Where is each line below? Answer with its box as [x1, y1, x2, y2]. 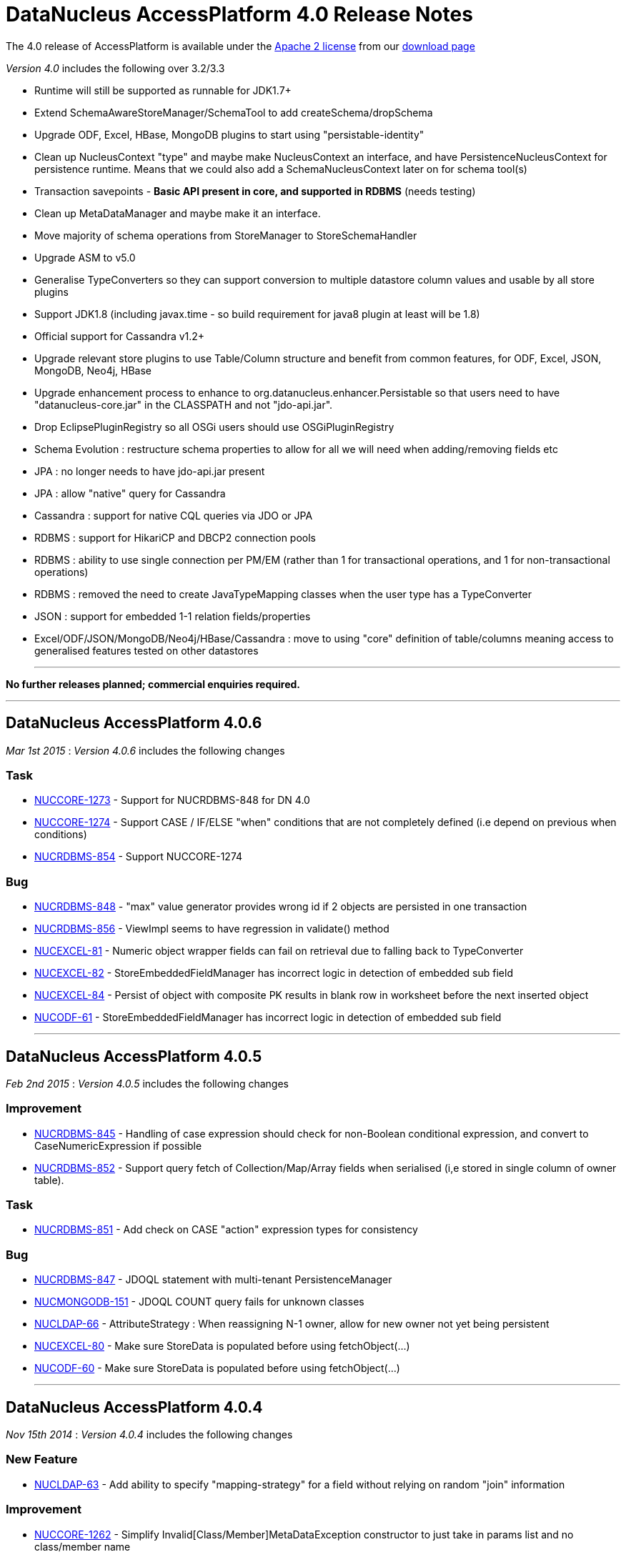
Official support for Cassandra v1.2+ [34, 329, 205, 342]
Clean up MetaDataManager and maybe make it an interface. [34, 207, 321, 219]
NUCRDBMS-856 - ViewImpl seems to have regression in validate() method [34, 922, 389, 935]
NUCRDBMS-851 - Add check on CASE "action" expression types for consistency [34, 1223, 418, 1236]
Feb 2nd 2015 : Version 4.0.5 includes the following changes [6, 1077, 289, 1090]
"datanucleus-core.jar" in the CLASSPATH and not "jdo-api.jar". [34, 398, 333, 411]
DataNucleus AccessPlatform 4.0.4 [6, 1398, 263, 1416]
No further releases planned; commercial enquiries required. [6, 677, 300, 690]
